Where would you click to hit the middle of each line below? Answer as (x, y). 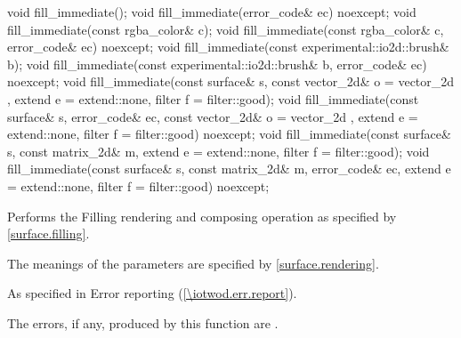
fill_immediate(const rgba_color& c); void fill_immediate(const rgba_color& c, (226, 29)
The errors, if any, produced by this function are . (143, 322)
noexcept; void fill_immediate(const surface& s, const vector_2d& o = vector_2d (231, 81)
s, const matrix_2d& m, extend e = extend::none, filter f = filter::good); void (218, 151)
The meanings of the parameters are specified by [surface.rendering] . (193, 263)
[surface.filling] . (49, 233)
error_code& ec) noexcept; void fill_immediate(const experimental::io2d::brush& (228, 47)
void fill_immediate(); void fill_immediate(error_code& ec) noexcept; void (212, 12)
